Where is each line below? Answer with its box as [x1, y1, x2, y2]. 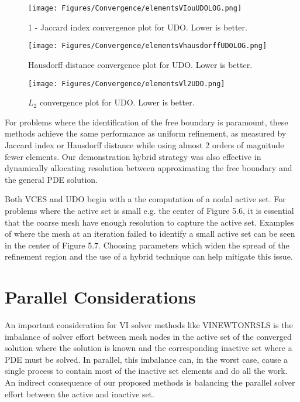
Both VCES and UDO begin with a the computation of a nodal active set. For [5, 193, 286, 205]
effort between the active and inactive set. [5, 387, 154, 400]
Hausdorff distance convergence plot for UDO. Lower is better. [28, 58, 253, 70]
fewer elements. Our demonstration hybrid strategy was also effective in [5, 150, 261, 162]
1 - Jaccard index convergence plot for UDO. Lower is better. [28, 21, 247, 33]
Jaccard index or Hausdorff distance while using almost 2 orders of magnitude [5, 138, 284, 151]
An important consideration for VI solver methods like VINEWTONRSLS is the [5, 319, 293, 331]
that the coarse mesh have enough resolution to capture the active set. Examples [5, 216, 294, 228]
